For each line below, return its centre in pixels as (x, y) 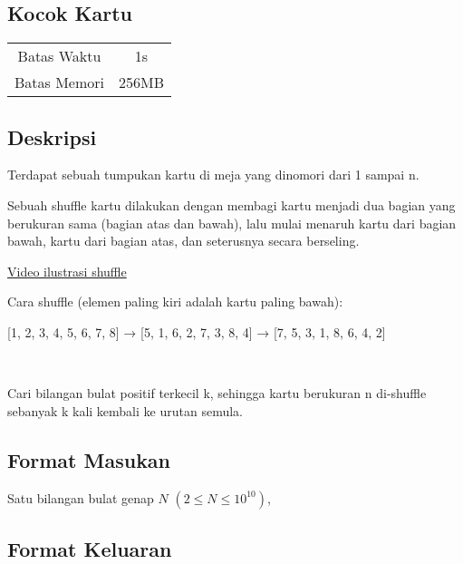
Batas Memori (60, 83)
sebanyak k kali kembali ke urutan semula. (125, 410)
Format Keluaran (90, 548)
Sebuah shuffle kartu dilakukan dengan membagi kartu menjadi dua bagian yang (231, 205)
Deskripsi (52, 136)
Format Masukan (89, 459)
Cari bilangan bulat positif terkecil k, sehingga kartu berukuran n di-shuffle (217, 393)
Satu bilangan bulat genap (81, 497)
